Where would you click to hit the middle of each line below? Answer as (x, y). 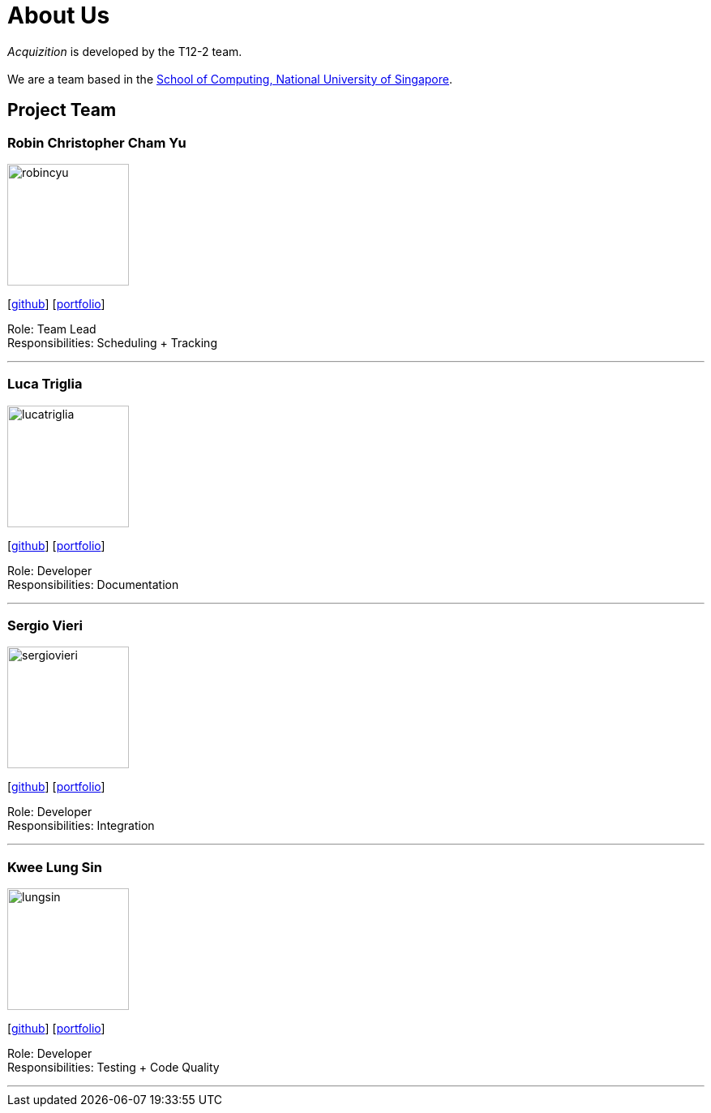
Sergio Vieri (45, 626)
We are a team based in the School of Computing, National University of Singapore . (230, 79)
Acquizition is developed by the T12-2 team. (125, 51)
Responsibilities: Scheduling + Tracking (112, 342)
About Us (59, 15)
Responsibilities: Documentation (93, 584)
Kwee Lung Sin (55, 867)
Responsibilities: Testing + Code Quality (114, 1068)
